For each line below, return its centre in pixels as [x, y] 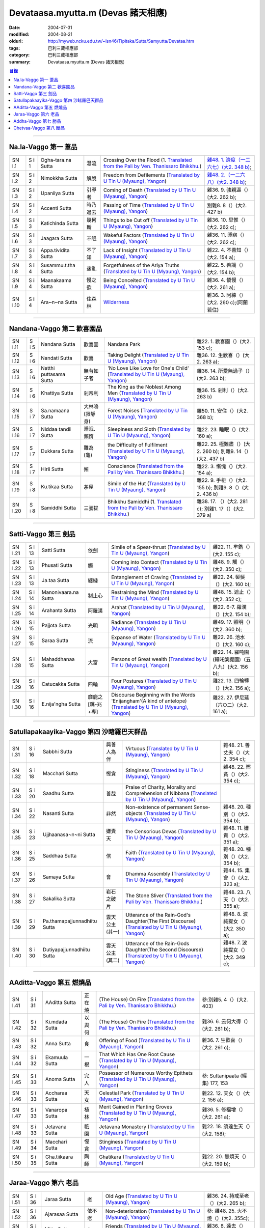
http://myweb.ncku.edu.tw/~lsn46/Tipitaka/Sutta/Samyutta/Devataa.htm [121, 41]
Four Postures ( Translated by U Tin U [154, 681]
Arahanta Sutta [59, 610]
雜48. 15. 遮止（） [232, 592]
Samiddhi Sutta [58, 508]
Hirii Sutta [52, 469]
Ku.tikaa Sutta [57, 487]
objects [134, 813]
